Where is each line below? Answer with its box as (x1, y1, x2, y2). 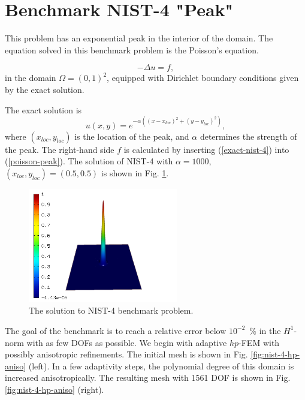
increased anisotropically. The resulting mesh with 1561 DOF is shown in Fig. (5, 371, 291, 384)
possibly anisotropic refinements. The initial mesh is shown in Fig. (5, 348, 248, 360)
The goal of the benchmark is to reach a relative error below (5, 324, 227, 336)
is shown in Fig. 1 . (101, 166, 169, 179)
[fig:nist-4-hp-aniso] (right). (5, 383, 104, 395)
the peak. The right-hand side (5, 143, 114, 155)
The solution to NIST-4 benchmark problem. (29, 304, 194, 317)
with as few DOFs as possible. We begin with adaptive (26, 336, 227, 348)
